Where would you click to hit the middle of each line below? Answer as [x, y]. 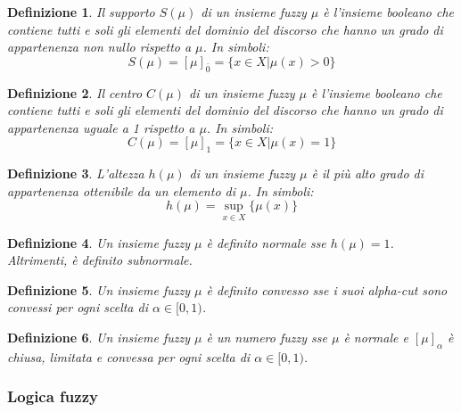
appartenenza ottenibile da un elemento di [122, 190]
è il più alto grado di [367, 173]
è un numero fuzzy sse [267, 337]
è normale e [376, 337]
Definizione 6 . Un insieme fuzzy [99, 337]
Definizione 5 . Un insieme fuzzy [99, 289]
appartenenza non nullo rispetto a [99, 47]
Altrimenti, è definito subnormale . [100, 260]
